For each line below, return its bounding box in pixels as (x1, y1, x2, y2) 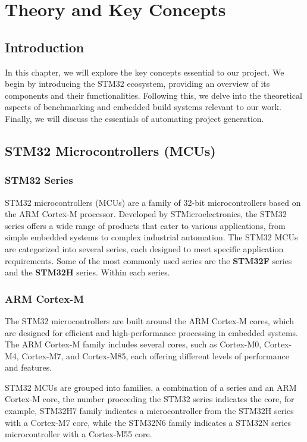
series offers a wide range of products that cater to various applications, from (5, 219, 286, 231)
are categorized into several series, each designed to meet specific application (5, 242, 284, 255)
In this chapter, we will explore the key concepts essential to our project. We (5, 65, 284, 78)
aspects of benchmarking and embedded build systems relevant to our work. (5, 101, 281, 113)
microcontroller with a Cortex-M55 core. (5, 428, 152, 440)
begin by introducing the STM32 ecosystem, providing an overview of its (5, 77, 270, 90)
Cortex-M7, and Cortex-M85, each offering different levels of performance (21, 349, 289, 362)
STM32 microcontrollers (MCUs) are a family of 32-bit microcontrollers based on (5, 196, 301, 208)
